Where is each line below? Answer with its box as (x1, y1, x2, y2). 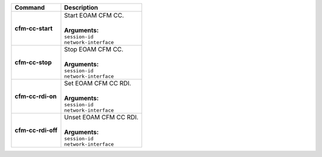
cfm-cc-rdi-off (14, 126, 58, 134)
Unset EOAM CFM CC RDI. (64, 113, 139, 121)
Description (64, 4, 98, 11)
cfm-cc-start (14, 24, 53, 32)
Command (14, 4, 45, 11)
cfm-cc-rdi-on (14, 93, 57, 100)
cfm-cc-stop (14, 59, 52, 66)
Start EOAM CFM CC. (64, 11, 125, 19)
